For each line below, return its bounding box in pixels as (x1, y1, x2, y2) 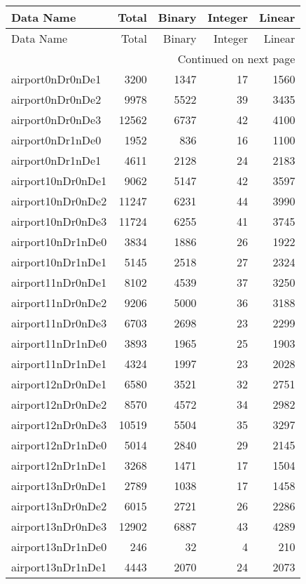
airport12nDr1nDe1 (11, 457, 107, 473)
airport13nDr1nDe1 (11, 559, 107, 575)
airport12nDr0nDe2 (11, 396, 107, 412)
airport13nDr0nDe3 (11, 518, 107, 534)
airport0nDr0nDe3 (11, 111, 102, 128)
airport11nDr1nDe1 (11, 355, 107, 372)
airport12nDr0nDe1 (11, 376, 107, 392)
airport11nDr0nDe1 (11, 274, 107, 290)
